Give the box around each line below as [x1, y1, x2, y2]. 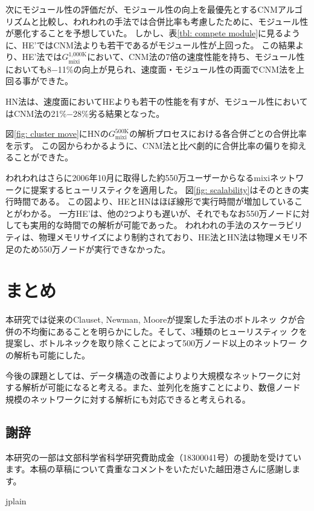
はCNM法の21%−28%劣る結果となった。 [5, 107, 165, 119]
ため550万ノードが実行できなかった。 [22, 242, 170, 255]
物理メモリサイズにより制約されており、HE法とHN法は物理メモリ [39, 230, 300, 243]
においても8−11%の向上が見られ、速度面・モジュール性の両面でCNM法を [5, 62, 296, 75]
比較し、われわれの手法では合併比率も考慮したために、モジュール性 [39, 15, 309, 27]
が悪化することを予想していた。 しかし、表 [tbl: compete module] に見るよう [5, 27, 301, 39]
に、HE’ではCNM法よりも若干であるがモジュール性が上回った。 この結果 [5, 38, 296, 51]
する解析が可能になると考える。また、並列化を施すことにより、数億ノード [5, 381, 301, 394]
